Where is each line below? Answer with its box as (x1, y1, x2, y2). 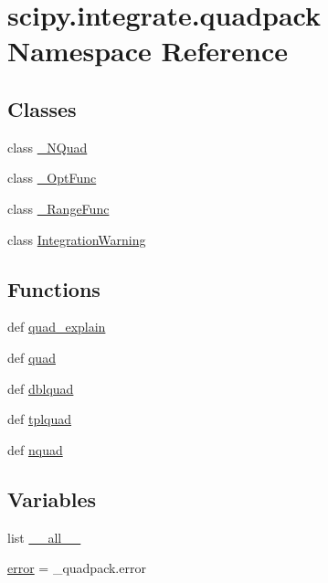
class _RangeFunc (7, 198, 110, 217)
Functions (7, 274, 101, 302)
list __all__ (7, 527, 81, 546)
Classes (7, 94, 77, 122)
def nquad (7, 440, 63, 459)
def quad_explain (7, 317, 106, 336)
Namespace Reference (7, 32, 288, 69)
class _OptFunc (7, 168, 97, 187)
